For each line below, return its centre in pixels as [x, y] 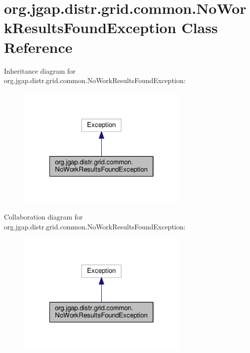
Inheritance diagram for [40, 70]
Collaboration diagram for [43, 217]
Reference [38, 47]
